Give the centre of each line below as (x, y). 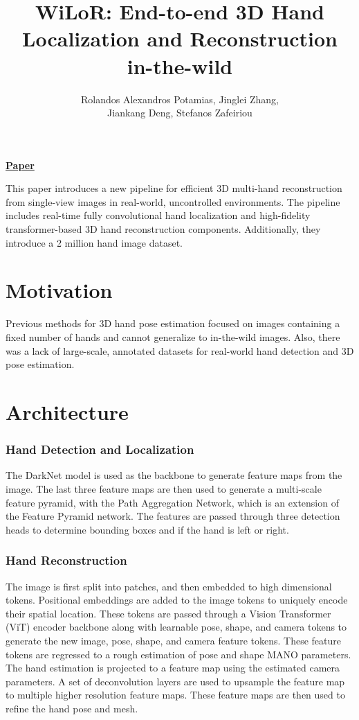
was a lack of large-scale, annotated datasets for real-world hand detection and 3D (180, 350)
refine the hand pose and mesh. (72, 708)
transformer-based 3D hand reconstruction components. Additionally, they (163, 229)
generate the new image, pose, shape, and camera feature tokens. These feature (173, 640)
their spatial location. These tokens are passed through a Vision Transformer (168, 613)
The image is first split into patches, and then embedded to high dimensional (169, 586)
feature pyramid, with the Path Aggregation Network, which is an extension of (172, 502)
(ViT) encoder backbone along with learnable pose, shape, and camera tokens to (176, 627)
